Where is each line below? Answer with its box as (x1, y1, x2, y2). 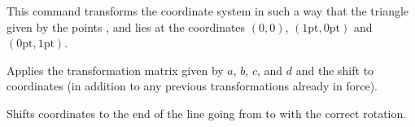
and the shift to (295, 61, 374, 78)
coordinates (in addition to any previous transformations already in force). (7, 77, 378, 94)
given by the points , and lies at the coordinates (7, 18, 246, 35)
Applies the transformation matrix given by (7, 61, 224, 78)
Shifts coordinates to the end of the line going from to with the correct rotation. (7, 104, 407, 121)
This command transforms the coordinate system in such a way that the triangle (7, 2, 409, 19)
